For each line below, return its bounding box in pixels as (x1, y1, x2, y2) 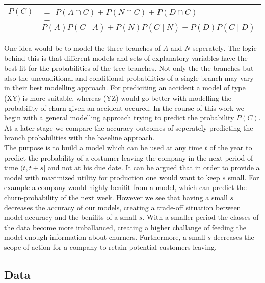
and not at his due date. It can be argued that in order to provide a (47, 162, 260, 173)
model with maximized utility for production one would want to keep (4, 172, 220, 182)
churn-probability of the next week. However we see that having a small (4, 192, 228, 202)
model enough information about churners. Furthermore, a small (4, 232, 205, 242)
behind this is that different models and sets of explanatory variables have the (4, 52, 248, 63)
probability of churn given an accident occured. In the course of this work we (4, 102, 244, 113)
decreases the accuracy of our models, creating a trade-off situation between (4, 202, 241, 212)
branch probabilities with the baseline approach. (4, 132, 155, 143)
